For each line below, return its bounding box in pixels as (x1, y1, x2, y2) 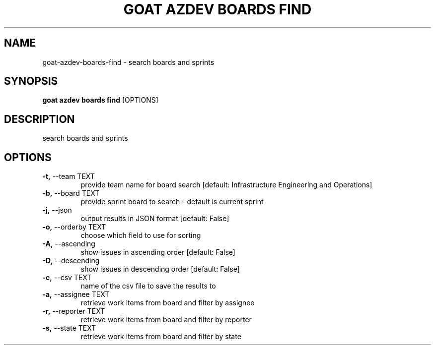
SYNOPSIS (4, 75, 58, 88)
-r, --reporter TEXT (42, 307, 105, 316)
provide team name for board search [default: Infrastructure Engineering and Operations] (80, 180, 372, 189)
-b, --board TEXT (42, 189, 100, 198)
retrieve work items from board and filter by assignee (80, 298, 255, 307)
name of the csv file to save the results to (80, 282, 216, 291)
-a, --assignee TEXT (42, 290, 110, 299)
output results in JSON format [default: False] (80, 214, 229, 223)
